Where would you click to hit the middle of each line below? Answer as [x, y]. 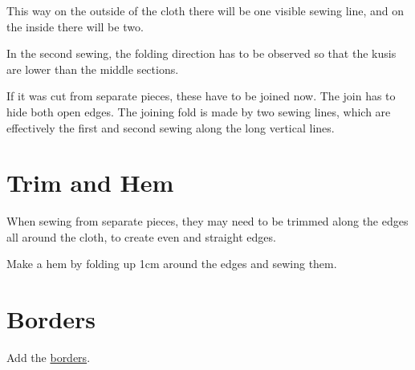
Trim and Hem [90, 183]
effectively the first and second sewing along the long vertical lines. [171, 127]
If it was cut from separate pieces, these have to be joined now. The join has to [201, 96]
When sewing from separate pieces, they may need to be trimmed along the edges [207, 221]
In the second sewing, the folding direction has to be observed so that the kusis [201, 53]
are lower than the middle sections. [93, 69]
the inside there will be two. [75, 26]
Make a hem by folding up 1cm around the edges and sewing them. [172, 264]
